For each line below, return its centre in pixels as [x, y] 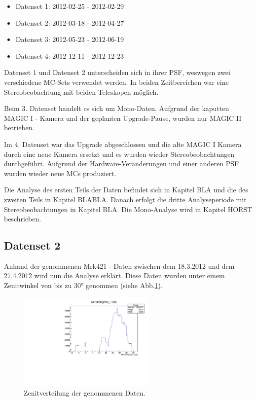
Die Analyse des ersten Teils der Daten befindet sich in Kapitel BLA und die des [126, 190]
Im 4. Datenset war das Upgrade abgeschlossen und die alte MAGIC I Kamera [123, 144]
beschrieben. [23, 219]
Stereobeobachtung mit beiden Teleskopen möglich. [81, 91]
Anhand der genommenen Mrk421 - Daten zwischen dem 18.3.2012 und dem [119, 266]
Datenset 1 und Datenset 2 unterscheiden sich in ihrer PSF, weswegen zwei [117, 72]
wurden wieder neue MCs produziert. [60, 173]
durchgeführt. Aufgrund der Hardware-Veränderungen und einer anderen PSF [122, 164]
